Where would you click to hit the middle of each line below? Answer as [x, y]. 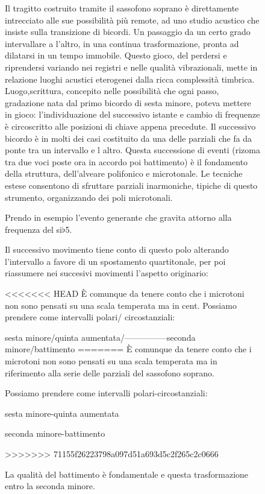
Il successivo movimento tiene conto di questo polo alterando [117, 249]
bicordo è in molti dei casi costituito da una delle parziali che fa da [129, 138]
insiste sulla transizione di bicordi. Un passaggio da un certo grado [128, 32]
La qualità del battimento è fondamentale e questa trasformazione [127, 474]
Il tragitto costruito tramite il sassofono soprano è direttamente [122, 8]
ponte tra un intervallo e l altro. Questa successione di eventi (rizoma [132, 150]
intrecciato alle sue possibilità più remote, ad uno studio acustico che [132, 20]
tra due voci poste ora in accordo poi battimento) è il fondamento [126, 161]
